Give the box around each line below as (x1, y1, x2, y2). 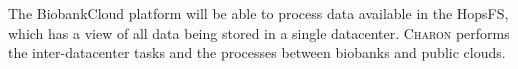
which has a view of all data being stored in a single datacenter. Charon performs (8, 22, 510, 43)
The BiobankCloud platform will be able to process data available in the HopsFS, (8, 3, 509, 23)
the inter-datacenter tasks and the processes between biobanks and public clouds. (8, 42, 506, 63)
